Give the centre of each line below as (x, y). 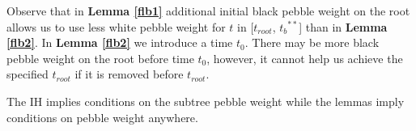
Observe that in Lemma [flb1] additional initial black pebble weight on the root (208, 11)
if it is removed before (129, 74)
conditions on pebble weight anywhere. (102, 117)
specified (28, 74)
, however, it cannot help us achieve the (305, 58)
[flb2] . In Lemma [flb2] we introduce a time (120, 42)
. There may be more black (312, 42)
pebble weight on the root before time (100, 58)
